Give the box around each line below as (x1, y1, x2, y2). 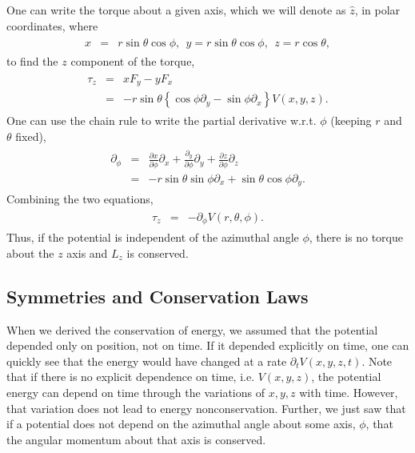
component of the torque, (70, 53, 195, 70)
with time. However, (299, 384, 398, 401)
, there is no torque (309, 229, 403, 246)
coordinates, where (6, 17, 98, 34)
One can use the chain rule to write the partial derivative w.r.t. (6, 112, 317, 129)
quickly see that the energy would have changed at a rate (6, 352, 287, 369)
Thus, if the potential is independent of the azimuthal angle (6, 229, 299, 246)
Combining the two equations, (6, 190, 154, 207)
